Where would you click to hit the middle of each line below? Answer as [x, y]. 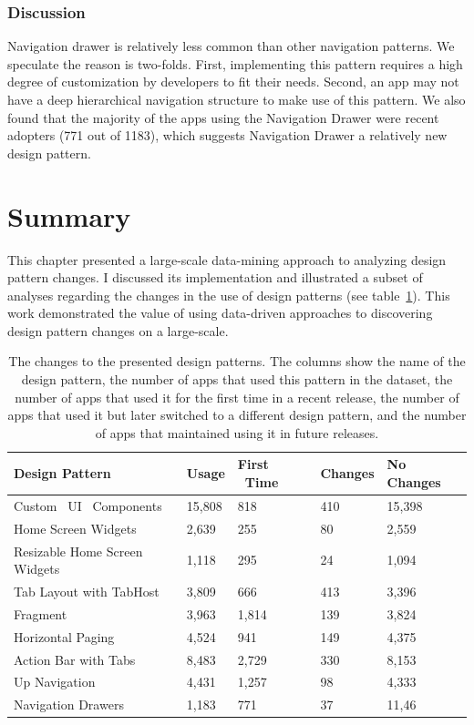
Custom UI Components [88, 505]
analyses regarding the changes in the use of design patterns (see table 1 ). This [229, 295]
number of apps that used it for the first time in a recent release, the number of [237, 397]
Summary [69, 215]
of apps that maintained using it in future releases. [237, 432]
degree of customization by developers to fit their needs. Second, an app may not [233, 82]
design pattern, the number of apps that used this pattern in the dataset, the [237, 379]
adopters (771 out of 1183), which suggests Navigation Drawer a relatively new [227, 135]
